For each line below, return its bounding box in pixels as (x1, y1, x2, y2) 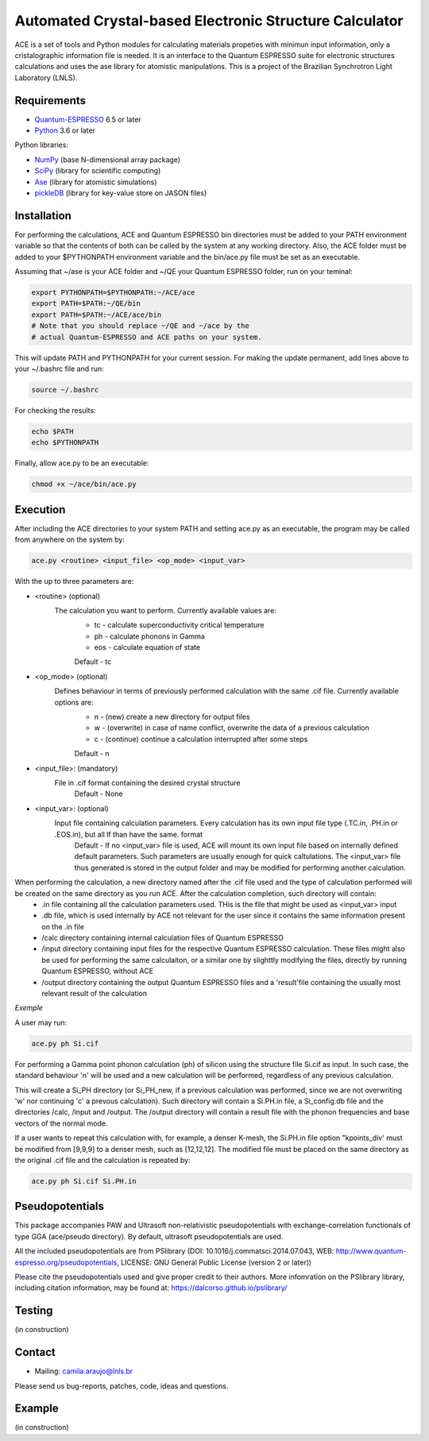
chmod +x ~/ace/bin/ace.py (31, 480, 137, 489)
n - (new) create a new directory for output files (94, 712, 250, 722)
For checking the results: (14, 405, 96, 415)
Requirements (14, 94, 87, 107)
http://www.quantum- (335, 1246, 407, 1256)
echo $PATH (31, 427, 74, 436)
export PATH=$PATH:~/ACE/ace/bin (31, 310, 162, 319)
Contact (14, 1346, 56, 1359)
